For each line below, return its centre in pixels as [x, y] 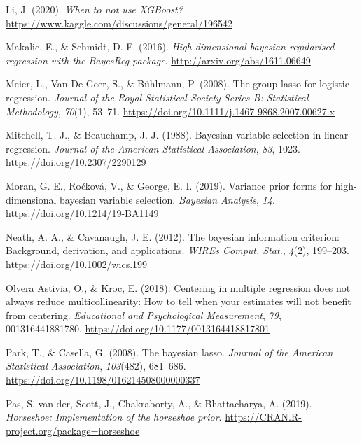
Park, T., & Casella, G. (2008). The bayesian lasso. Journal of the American [169, 352]
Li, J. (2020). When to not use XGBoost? [94, 9]
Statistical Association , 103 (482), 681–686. [96, 366]
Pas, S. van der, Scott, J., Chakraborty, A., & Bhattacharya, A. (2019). [159, 403]
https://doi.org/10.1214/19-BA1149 [82, 213]
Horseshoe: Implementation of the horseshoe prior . [114, 417]
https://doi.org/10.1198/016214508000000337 [103, 380]
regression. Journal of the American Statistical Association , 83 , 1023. [153, 148]
